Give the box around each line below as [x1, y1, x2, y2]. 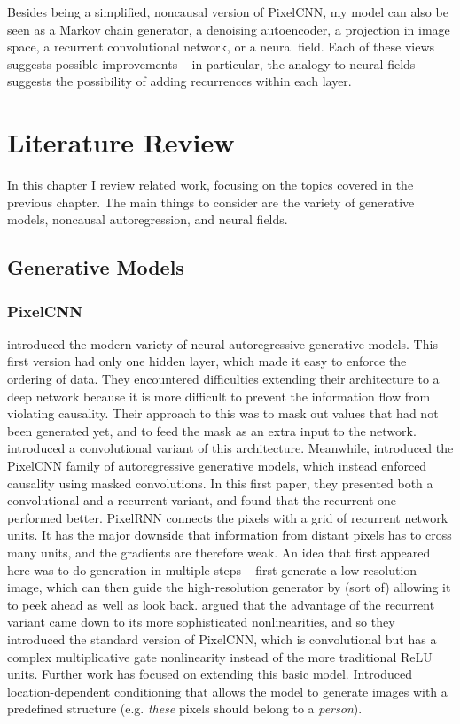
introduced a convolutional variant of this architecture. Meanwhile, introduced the [7, 439, 454, 457]
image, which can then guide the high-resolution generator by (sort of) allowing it [7, 578, 451, 596]
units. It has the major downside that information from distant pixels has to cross [7, 525, 452, 544]
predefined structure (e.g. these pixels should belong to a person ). [7, 699, 363, 718]
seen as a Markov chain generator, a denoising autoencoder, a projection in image [7, 19, 450, 38]
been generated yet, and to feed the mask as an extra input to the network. [7, 421, 417, 440]
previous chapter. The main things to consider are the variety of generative [7, 192, 415, 211]
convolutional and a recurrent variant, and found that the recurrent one [7, 491, 396, 510]
